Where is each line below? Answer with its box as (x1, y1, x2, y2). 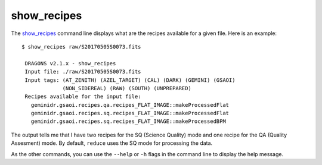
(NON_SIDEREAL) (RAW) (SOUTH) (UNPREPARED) (62, 85, 192, 91)
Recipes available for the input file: (24, 93, 141, 100)
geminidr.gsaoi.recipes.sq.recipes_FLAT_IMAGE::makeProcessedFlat (30, 110, 230, 117)
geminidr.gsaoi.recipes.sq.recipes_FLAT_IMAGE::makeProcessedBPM (30, 118, 226, 125)
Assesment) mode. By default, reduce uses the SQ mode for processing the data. (11, 139, 213, 147)
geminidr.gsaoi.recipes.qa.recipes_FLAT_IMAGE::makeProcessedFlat (30, 101, 230, 108)
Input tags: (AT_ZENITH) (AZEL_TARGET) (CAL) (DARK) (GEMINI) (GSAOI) (24, 77, 236, 83)
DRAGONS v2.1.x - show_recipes (24, 60, 116, 66)
